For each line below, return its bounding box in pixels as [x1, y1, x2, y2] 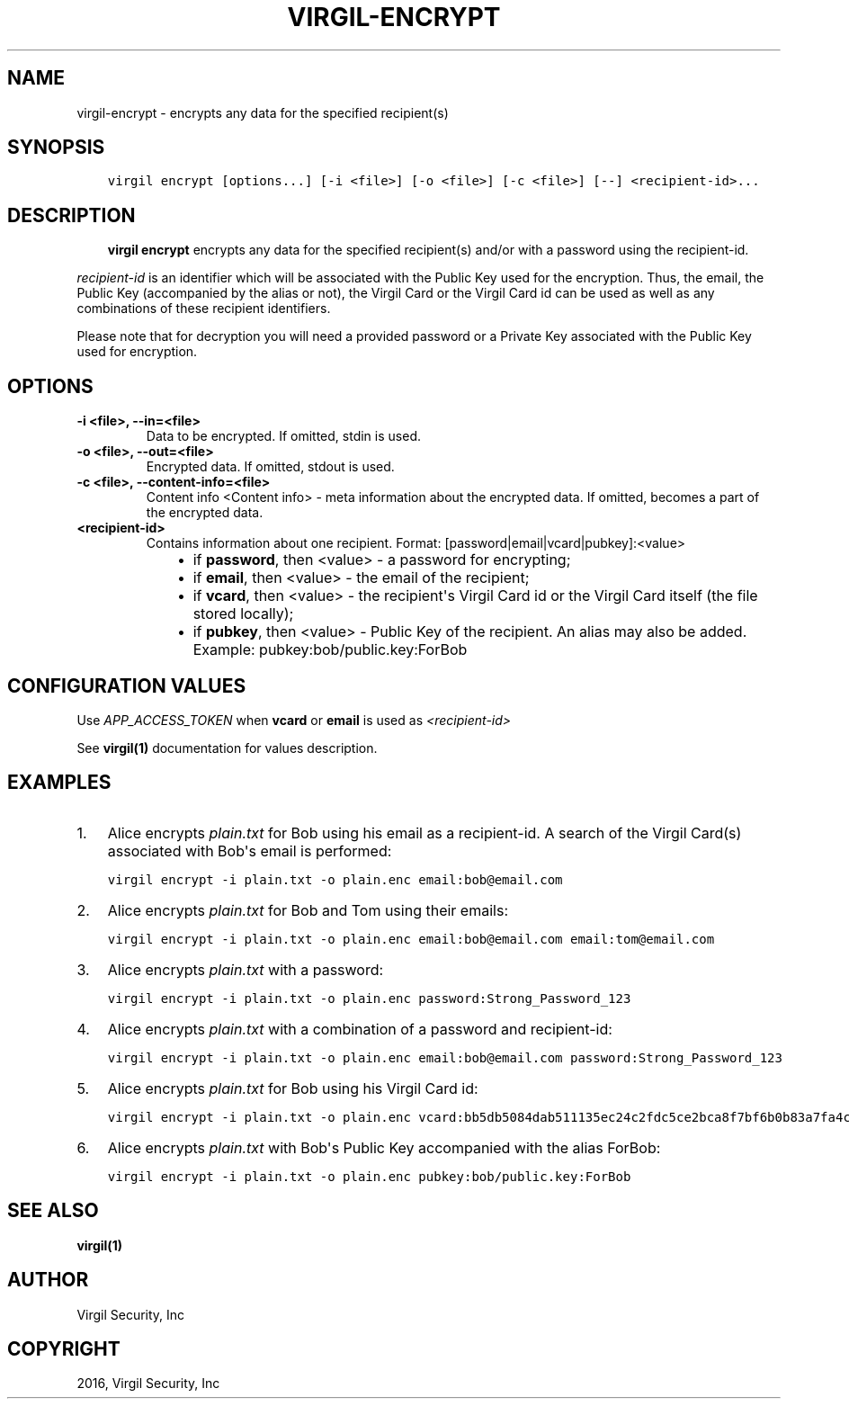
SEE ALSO [7, 1199, 99, 1222]
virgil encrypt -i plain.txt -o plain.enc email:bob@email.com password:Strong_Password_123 [107, 1050, 782, 1065]
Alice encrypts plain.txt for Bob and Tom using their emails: [107, 900, 508, 919]
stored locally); [192, 604, 294, 623]
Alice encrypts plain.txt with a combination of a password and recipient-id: [107, 1019, 612, 1038]
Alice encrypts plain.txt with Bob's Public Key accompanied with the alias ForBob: [107, 1138, 661, 1157]
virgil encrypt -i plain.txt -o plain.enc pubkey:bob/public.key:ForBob [107, 1169, 631, 1184]
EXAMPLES [7, 771, 112, 794]
